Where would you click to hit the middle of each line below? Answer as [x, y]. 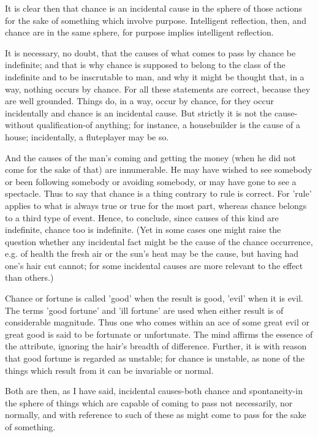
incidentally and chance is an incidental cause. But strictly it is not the [138, 112]
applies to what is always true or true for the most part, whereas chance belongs [156, 205]
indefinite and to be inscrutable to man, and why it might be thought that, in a [155, 76]
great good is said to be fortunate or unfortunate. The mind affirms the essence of [159, 334]
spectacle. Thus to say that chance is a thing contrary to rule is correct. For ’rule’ [158, 193]
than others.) [29, 277]
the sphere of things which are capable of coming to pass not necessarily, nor [149, 402]
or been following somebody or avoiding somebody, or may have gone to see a [151, 181]
